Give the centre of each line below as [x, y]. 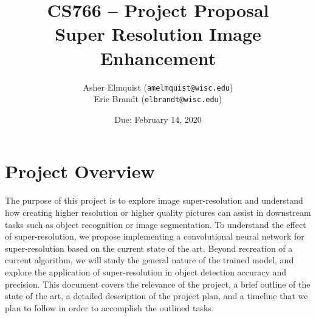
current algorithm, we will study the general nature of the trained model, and [149, 260]
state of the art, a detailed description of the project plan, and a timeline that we [156, 296]
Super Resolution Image [158, 34]
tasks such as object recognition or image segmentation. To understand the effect [156, 224]
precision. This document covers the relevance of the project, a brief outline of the [158, 284]
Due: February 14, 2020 [158, 119]
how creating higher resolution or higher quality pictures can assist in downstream [158, 212]
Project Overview [80, 171]
